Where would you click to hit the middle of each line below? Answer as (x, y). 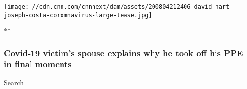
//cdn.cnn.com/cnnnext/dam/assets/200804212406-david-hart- (133, 7)
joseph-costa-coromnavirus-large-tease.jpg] (78, 15)
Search (14, 82)
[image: (16, 7)
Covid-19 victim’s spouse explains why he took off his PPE (123, 52)
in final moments (38, 64)
